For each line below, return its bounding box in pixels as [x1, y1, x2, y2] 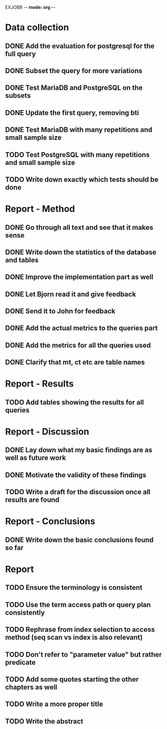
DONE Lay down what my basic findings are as [5, 446, 153, 454]
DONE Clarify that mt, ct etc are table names [5, 358, 145, 367]
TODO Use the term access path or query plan [5, 600, 151, 609]
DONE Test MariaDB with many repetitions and [5, 125, 153, 134]
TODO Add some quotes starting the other [5, 675, 139, 683]
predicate [5, 658, 36, 666]
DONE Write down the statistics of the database [5, 248, 157, 256]
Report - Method [5, 203, 75, 215]
